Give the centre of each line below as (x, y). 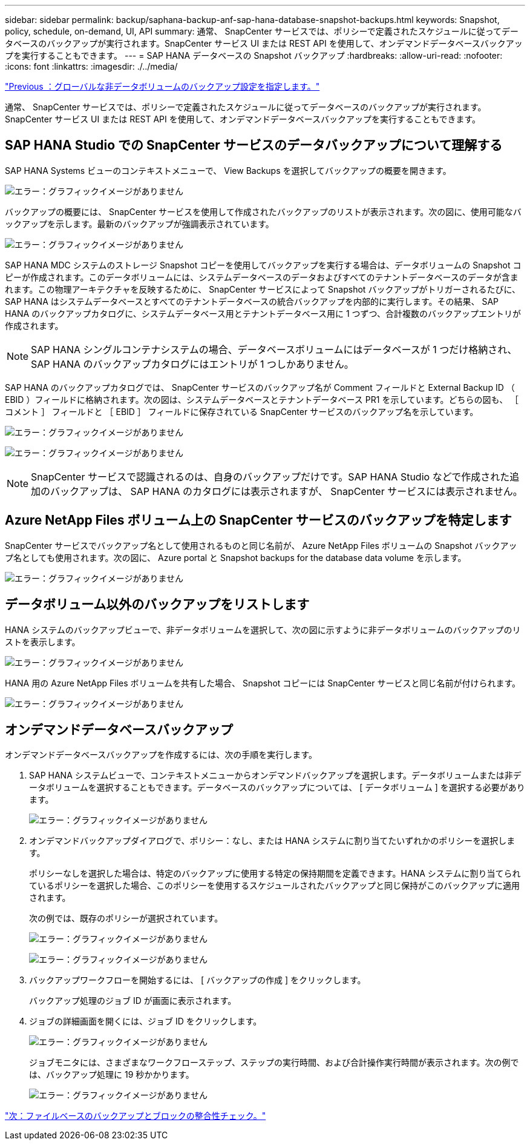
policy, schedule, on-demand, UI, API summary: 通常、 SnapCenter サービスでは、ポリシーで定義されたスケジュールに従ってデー (262, 31)
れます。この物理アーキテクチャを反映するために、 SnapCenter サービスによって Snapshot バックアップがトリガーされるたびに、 (263, 289)
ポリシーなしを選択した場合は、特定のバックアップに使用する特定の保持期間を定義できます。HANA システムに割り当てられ (275, 874)
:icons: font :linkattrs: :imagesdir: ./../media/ (91, 66)
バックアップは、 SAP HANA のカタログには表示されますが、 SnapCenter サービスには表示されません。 (286, 491)
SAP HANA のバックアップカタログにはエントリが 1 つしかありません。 (192, 364)
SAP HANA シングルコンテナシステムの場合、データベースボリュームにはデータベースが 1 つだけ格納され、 (274, 349)
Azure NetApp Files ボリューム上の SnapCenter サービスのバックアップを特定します (258, 520)
